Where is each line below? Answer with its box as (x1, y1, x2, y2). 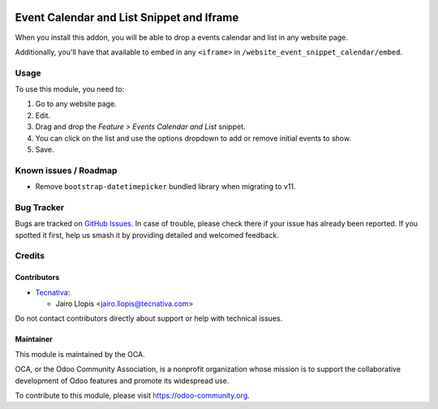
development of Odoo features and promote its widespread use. (15, 376, 230, 385)
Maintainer (15, 334, 53, 344)
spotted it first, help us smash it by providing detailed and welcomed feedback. (15, 230, 279, 239)
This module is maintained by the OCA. (15, 349, 145, 359)
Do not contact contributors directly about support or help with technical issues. (15, 313, 283, 324)
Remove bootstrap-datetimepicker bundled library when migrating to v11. (35, 182, 296, 192)
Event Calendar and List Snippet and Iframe (15, 11, 239, 24)
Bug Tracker (15, 201, 65, 213)
